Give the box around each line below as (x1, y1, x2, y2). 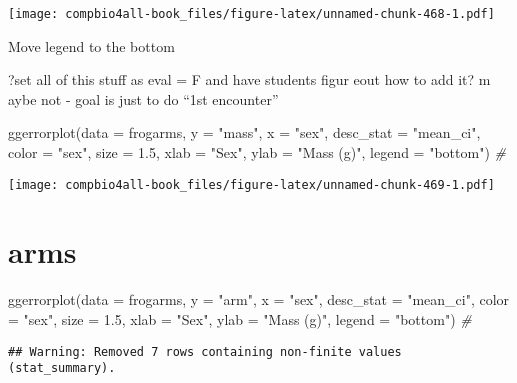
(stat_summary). (8, 361, 116, 376)
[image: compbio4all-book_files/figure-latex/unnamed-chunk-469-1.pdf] (8, 177, 495, 192)
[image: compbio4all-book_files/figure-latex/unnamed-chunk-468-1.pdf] (8, 7, 495, 21)
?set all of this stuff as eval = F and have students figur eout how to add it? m (8, 69, 491, 90)
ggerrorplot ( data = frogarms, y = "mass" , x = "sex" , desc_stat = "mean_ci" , (8, 122, 481, 143)
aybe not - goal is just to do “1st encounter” (8, 88, 279, 109)
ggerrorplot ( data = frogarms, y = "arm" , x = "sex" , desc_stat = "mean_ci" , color (8, 289, 510, 310)
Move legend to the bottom (8, 35, 175, 56)
